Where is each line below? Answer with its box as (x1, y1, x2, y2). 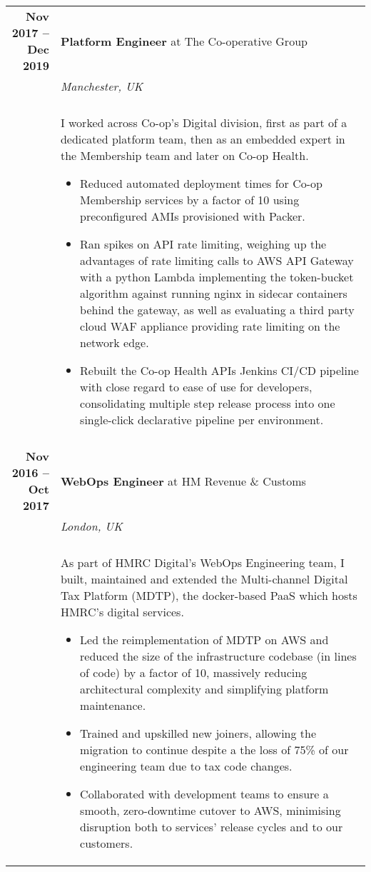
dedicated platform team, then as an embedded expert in (60, 131, 345, 147)
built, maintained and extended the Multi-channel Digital (60, 571, 348, 587)
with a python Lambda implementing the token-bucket (80, 269, 354, 285)
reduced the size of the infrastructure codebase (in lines (80, 648, 357, 664)
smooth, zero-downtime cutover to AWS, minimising (80, 802, 341, 818)
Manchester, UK (60, 78, 143, 94)
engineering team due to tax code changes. (80, 758, 293, 774)
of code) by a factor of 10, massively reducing (80, 664, 308, 681)
